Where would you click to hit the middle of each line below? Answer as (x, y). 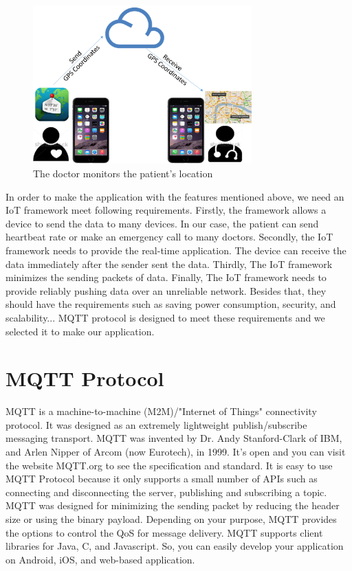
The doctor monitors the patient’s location (123, 173)
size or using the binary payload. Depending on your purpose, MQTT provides (171, 519)
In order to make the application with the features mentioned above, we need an (175, 196)
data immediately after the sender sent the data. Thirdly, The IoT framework (169, 264)
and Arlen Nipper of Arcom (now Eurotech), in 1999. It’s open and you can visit (176, 452)
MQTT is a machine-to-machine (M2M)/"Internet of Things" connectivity (161, 411)
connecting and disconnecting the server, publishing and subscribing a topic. (166, 492)
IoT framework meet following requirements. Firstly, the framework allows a (166, 210)
